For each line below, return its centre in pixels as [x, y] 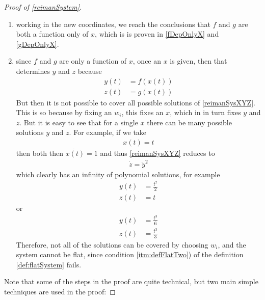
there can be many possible [189, 122]
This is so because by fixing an [64, 112]
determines [33, 71]
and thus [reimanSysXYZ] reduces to [157, 153]
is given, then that [198, 61]
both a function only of [52, 34]
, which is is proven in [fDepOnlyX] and [157, 34]
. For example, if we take [108, 132]
